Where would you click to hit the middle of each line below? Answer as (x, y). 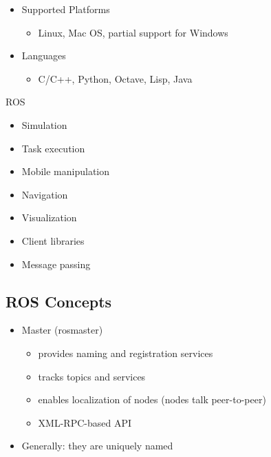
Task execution (53, 148)
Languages (44, 55)
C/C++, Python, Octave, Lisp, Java (115, 78)
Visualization (49, 217)
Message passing (56, 264)
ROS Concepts (59, 301)
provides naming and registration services (126, 353)
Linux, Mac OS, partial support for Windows (133, 32)
